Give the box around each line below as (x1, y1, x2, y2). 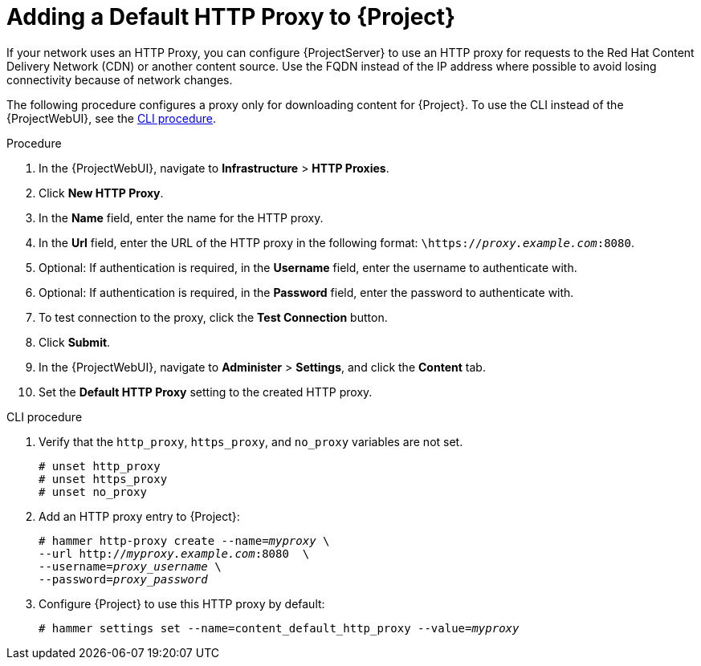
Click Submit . (39, 335, 111, 349)
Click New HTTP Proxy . (39, 185, 164, 200)
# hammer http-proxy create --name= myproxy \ (39, 534, 330, 547)
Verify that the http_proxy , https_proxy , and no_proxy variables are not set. (39, 434, 463, 449)
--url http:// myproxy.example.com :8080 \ (39, 546, 310, 560)
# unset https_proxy (39, 472, 168, 485)
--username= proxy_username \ (39, 559, 222, 573)
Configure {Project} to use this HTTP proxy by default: (39, 596, 325, 611)
